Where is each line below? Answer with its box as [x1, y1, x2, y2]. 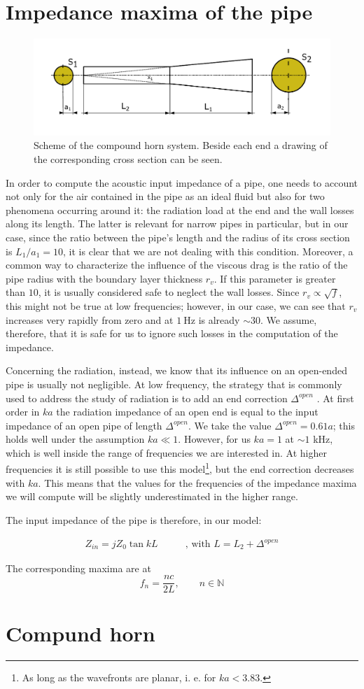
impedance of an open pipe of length [6, 418, 162, 432]
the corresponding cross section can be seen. [34, 152, 223, 166]
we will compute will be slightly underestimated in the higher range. [6, 489, 298, 504]
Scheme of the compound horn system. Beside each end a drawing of [34, 138, 328, 152]
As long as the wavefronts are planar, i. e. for [22, 670, 216, 685]
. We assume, [260, 312, 317, 327]
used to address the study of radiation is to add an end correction [6, 390, 288, 405]
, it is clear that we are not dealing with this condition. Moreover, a [63, 243, 353, 258]
